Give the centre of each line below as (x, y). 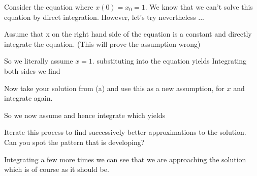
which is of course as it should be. (57, 169)
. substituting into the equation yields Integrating (169, 61)
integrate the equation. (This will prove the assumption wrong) (102, 43)
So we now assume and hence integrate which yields (85, 115)
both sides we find (32, 70)
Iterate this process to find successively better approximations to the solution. (125, 132)
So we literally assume (39, 61)
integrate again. (28, 98)
